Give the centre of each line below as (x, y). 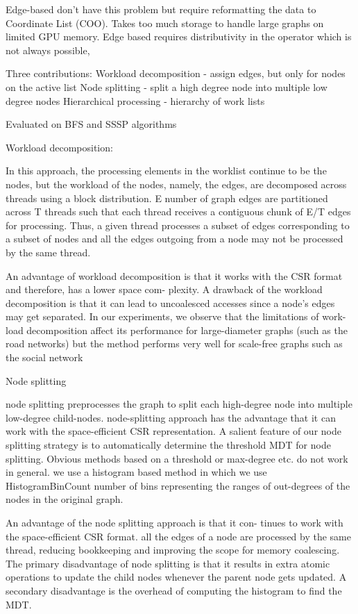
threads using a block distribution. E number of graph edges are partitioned (167, 198)
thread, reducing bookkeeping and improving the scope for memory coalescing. (173, 550)
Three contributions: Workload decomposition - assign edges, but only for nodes (176, 73)
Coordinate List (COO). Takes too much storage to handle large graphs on (165, 23)
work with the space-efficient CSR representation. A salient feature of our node (173, 431)
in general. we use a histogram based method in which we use (136, 472)
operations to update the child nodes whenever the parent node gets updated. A (176, 577)
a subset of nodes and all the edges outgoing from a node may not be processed (174, 239)
